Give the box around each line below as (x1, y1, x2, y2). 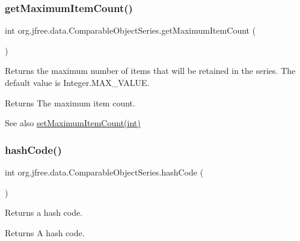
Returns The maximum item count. (5, 96, 135, 109)
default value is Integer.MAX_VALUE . (5, 76, 150, 88)
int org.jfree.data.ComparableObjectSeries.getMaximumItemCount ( (5, 24, 256, 37)
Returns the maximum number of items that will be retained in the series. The (5, 64, 296, 77)
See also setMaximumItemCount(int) (5, 117, 141, 129)
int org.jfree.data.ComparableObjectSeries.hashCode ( (5, 166, 204, 178)
